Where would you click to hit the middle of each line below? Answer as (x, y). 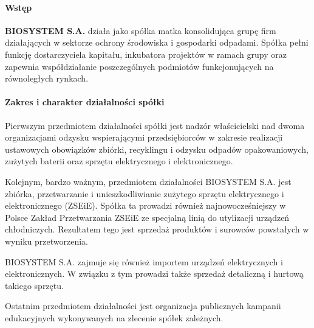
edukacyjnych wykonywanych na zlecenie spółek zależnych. (114, 317)
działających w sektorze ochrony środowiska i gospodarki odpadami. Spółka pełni (157, 42)
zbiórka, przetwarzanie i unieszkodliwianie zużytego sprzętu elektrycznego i (145, 193)
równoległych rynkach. (47, 78)
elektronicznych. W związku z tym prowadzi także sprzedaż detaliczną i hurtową (154, 274)
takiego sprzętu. (34, 285)
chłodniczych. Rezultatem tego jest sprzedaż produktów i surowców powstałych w (157, 229)
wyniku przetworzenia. (46, 241)
